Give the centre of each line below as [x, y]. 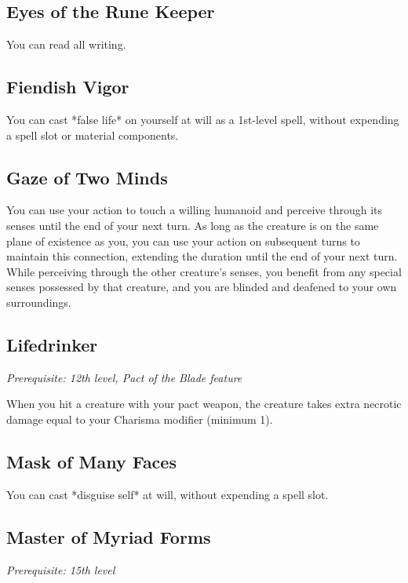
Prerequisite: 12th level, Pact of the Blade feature [124, 377]
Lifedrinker [52, 344]
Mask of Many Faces [91, 461]
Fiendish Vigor [68, 87]
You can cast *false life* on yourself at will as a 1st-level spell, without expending [203, 119]
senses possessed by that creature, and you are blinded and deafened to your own [202, 287]
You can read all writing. [66, 44]
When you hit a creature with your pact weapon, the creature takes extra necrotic [204, 404]
